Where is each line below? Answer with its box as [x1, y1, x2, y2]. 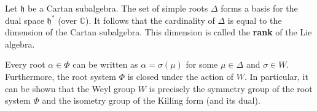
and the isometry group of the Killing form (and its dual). [42, 94, 260, 107]
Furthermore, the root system [5, 70, 116, 82]
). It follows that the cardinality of [85, 13, 215, 26]
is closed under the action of [127, 70, 234, 82]
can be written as [72, 58, 138, 71]
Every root [5, 58, 45, 71]
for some [186, 58, 218, 71]
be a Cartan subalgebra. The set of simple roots [28, 2, 208, 14]
